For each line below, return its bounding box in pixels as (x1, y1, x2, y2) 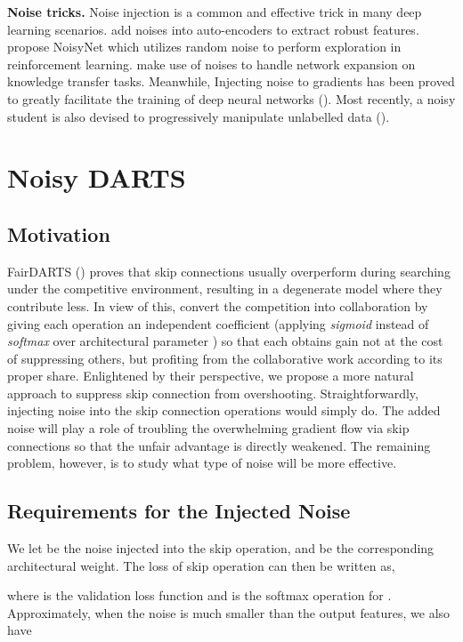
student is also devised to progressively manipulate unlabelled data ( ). (7, 107, 390, 125)
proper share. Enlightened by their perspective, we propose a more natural (7, 366, 414, 385)
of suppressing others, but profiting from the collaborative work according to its (7, 349, 443, 367)
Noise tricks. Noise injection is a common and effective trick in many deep (7, 3, 422, 20)
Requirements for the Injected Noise (7, 497, 351, 525)
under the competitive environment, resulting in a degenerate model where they (7, 279, 443, 298)
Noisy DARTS (7, 159, 186, 196)
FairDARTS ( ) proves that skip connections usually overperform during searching (7, 261, 451, 280)
